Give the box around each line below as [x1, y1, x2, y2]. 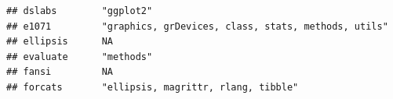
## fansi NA [6, 66, 114, 78]
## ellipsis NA [6, 36, 114, 48]
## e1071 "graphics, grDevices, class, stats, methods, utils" [6, 20, 388, 32]
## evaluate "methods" [6, 51, 153, 62]
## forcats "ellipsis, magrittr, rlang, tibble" [6, 81, 299, 93]
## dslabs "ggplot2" [6, 5, 153, 16]
